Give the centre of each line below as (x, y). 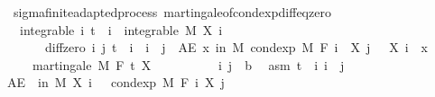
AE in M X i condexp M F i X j (116, 82)
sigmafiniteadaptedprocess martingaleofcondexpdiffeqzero (172, 12)
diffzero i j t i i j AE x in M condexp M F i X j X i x (236, 47)
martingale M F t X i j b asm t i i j (188, 64)
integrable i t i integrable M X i (121, 29)
